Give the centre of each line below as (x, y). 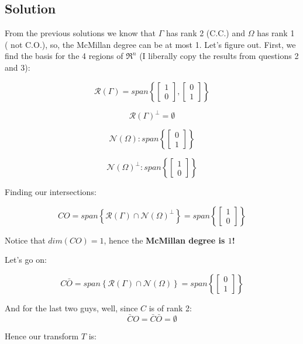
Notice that (25, 240)
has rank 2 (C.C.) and (205, 33)
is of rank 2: (170, 307)
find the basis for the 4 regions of (64, 56)
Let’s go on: (26, 260)
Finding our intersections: (51, 192)
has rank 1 (276, 33)
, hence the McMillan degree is (164, 240)
